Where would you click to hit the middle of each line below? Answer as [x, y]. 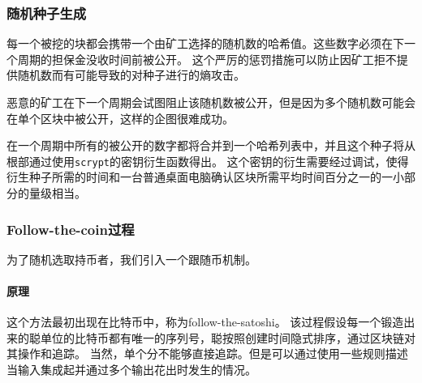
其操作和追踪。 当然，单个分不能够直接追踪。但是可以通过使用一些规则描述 [207, 353]
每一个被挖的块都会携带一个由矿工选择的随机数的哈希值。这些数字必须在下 [205, 43]
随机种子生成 [47, 13]
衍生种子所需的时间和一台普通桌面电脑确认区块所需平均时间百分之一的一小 [205, 177]
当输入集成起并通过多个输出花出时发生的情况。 [131, 370]
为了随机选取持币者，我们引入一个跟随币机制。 [131, 259]
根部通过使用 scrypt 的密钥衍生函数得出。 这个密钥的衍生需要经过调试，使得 [208, 161]
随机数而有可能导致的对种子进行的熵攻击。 [131, 75]
